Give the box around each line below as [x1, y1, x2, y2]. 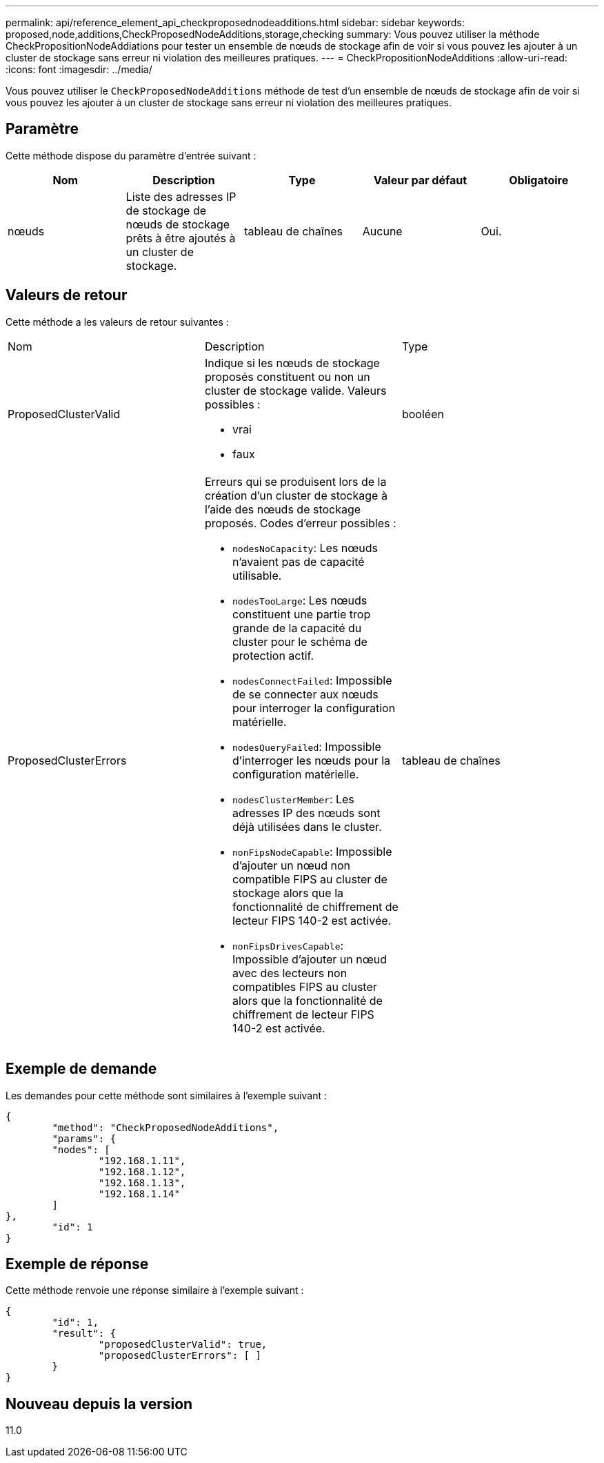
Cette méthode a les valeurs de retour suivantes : [6, 315, 229, 328]
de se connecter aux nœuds [232, 687, 379, 701]
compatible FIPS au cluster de [232, 872, 387, 886]
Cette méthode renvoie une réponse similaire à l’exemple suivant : [6, 1284, 304, 1297]
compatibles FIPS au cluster [232, 979, 377, 994]
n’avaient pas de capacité [232, 554, 365, 569]
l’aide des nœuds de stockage [204, 502, 361, 516]
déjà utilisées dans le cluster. [232, 819, 382, 834]
